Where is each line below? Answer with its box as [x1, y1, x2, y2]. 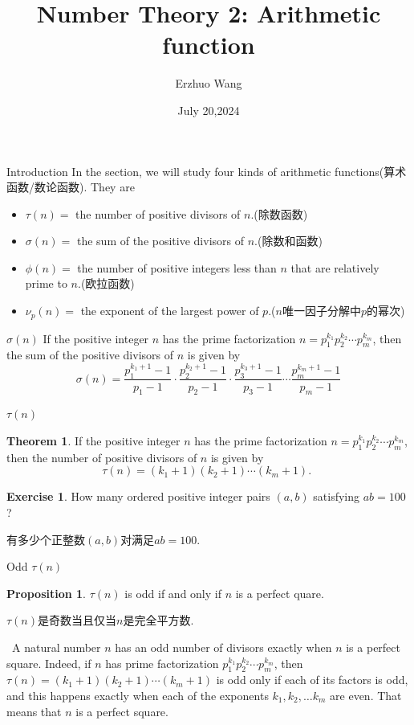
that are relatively [290, 259, 379, 276]
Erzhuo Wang [175, 75, 242, 92]
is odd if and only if [124, 584, 221, 601]
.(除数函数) [250, 205, 308, 222]
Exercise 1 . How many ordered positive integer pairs [6, 488, 270, 505]
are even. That [330, 686, 402, 703]
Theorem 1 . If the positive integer [6, 432, 181, 449]
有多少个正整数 [6, 530, 85, 547]
